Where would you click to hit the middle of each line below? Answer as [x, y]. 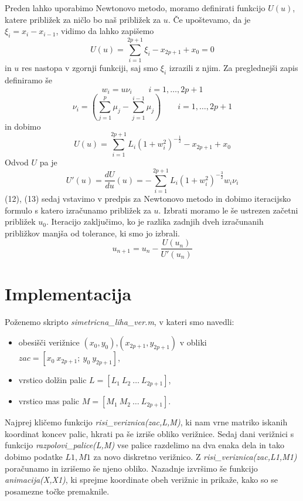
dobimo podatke [34, 457]
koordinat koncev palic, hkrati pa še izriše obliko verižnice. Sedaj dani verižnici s [149, 433]
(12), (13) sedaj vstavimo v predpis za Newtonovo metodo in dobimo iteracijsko [148, 199]
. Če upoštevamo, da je [209, 19]
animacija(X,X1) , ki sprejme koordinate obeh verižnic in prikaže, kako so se [141, 480]
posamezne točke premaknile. [57, 491]
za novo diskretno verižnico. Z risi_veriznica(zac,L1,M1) [195, 457]
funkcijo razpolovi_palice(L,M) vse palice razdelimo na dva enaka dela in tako [145, 445]
